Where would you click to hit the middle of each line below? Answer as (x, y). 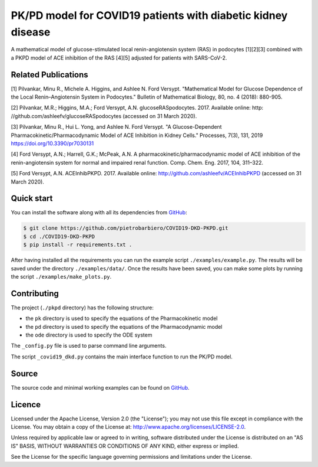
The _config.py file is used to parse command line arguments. (89, 346)
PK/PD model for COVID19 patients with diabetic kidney (149, 15)
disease (31, 32)
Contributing (35, 293)
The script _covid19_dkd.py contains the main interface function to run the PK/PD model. (122, 357)
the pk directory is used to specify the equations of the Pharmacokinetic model (122, 318)
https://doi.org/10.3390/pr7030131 (52, 143)
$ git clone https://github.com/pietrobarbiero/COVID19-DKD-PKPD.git (126, 228)
